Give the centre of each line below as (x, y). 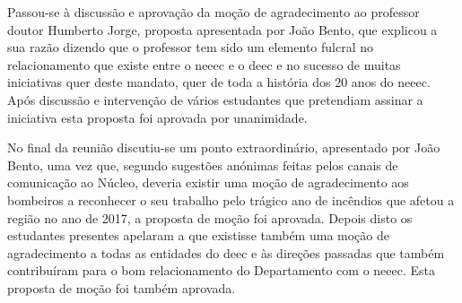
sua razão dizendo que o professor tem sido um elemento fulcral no (190, 47)
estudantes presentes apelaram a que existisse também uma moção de (198, 235)
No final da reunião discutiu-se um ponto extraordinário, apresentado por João (224, 147)
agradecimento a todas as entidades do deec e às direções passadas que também (226, 252)
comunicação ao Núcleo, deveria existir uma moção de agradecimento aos (208, 182)
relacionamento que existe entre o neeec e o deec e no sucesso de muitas (204, 64)
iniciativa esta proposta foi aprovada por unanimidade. (157, 117)
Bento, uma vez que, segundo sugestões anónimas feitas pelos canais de (203, 164)
